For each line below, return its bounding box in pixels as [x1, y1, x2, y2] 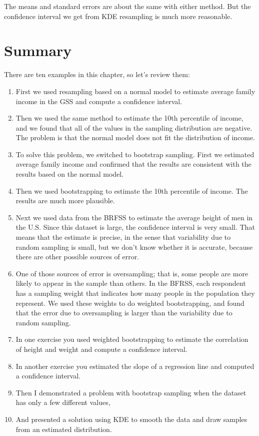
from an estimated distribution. [15, 423, 112, 434]
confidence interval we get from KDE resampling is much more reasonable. [4, 11, 232, 21]
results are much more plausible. [15, 195, 115, 206]
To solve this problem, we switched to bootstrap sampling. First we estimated [15, 149, 254, 159]
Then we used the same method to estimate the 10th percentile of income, [15, 113, 243, 123]
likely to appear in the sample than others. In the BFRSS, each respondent [15, 278, 246, 288]
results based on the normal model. [15, 169, 124, 179]
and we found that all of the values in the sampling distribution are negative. [15, 122, 252, 133]
